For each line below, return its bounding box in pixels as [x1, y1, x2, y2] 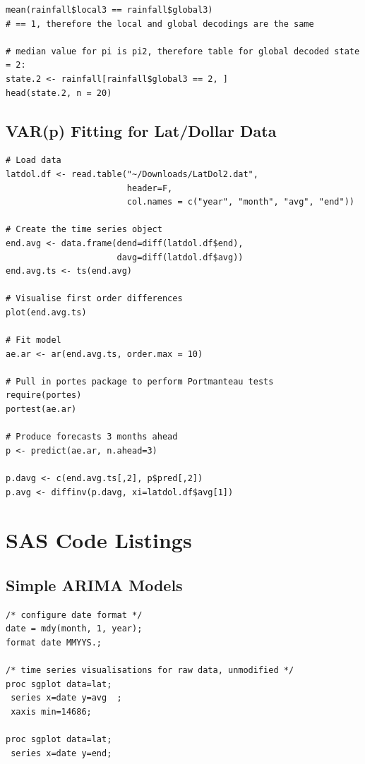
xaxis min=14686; [11, 706, 92, 717]
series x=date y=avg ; [11, 693, 122, 703]
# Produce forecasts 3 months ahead [6, 432, 178, 442]
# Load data [6, 155, 61, 166]
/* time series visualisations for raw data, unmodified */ [6, 665, 294, 676]
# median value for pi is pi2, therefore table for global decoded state [6, 46, 360, 56]
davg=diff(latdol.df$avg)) [116, 252, 244, 262]
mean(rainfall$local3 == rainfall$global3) [6, 5, 213, 15]
